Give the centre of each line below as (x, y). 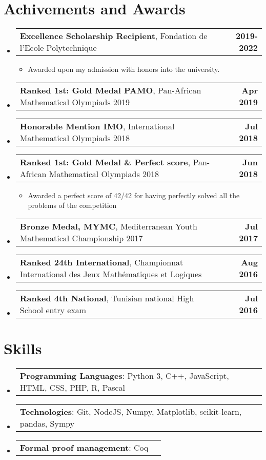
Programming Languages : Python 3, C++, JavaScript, (124, 376)
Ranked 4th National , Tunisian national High (107, 298)
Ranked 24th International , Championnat (101, 262)
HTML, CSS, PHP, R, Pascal (73, 388)
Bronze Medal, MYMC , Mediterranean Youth (108, 226)
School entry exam (53, 310)
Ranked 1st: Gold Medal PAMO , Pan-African (110, 90)
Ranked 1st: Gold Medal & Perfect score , (105, 162)
